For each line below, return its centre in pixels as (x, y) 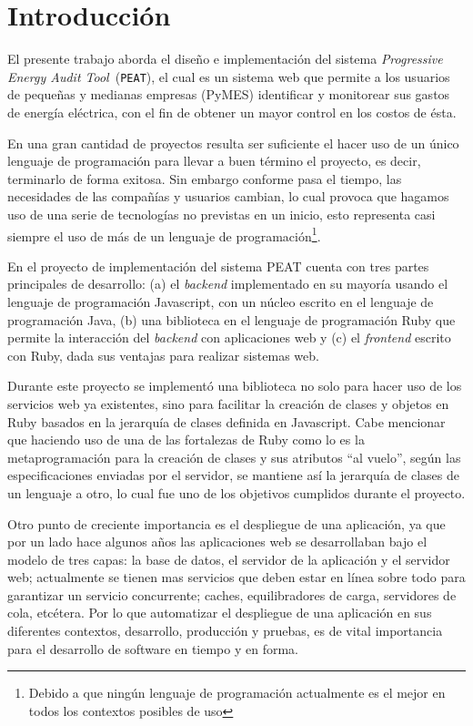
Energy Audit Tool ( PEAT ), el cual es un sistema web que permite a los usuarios (229, 76)
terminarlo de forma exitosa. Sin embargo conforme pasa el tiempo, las (205, 178)
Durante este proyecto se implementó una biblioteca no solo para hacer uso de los (235, 386)
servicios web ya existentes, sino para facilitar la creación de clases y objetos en (228, 403)
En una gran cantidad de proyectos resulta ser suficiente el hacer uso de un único (233, 143)
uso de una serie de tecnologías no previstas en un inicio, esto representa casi (221, 214)
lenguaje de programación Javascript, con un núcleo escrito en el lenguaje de (221, 301)
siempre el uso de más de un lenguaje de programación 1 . (164, 234)
